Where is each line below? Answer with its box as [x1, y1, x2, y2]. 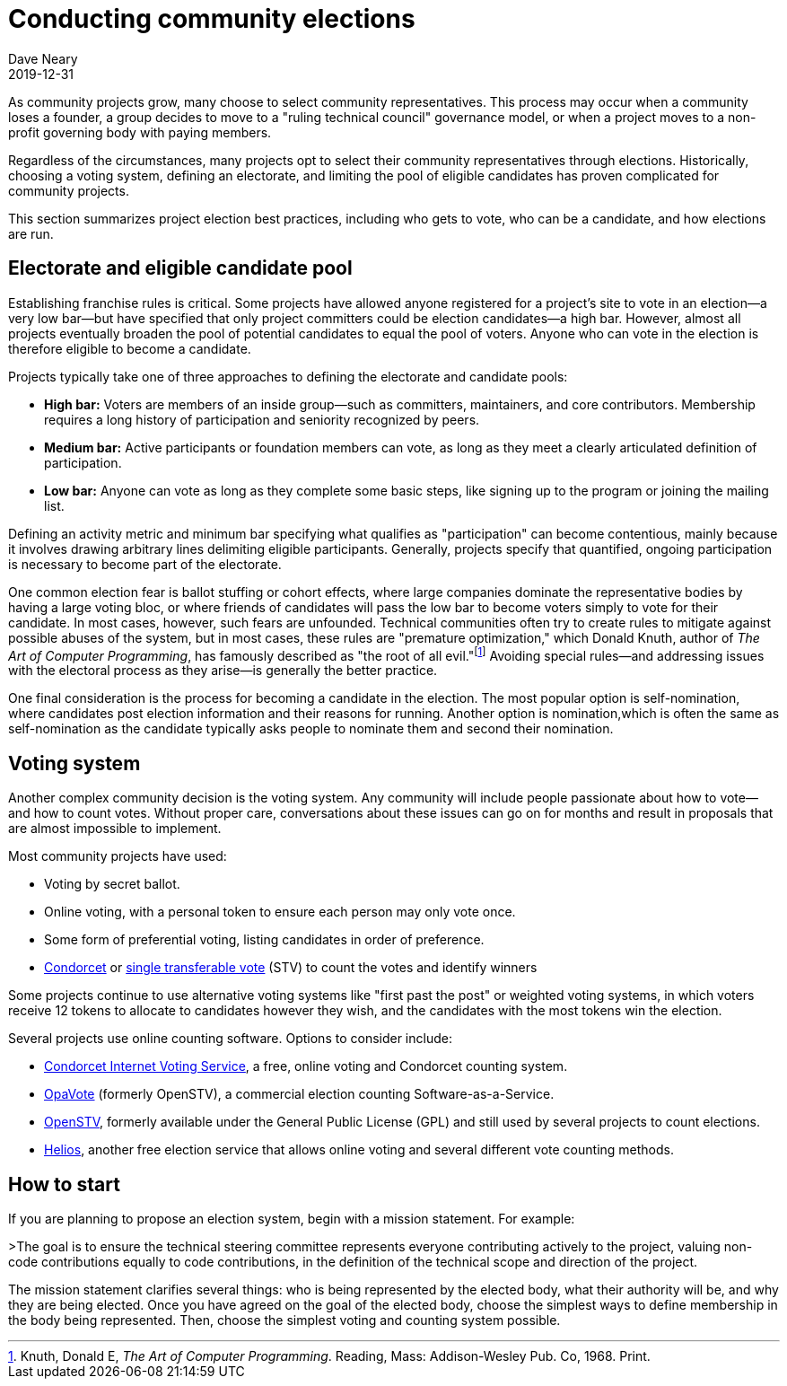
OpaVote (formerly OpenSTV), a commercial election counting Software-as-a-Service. [44, 1086, 555, 1102]
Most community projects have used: [8, 848, 227, 864]
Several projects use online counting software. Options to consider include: [8, 1031, 452, 1047]
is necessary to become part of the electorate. [8, 556, 282, 572]
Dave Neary [8, 50, 78, 66]
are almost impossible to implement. [8, 820, 222, 837]
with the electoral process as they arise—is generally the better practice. [8, 662, 438, 679]
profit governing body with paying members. [8, 124, 272, 140]
